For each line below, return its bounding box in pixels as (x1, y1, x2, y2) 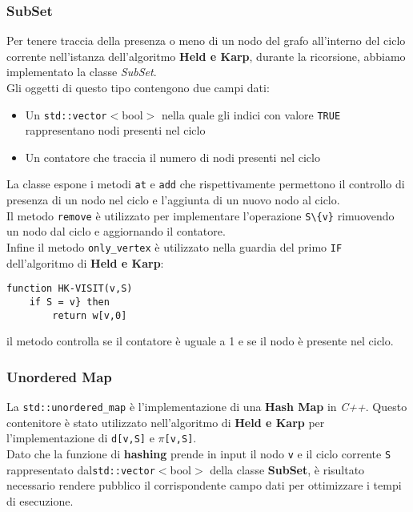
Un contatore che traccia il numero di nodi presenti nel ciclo (25, 148, 320, 165)
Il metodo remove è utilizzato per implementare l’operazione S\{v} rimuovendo (6, 207, 395, 224)
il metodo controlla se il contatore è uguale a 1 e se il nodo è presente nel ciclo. (6, 333, 394, 349)
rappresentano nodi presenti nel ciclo (25, 122, 206, 139)
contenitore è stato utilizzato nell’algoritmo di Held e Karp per (6, 413, 325, 430)
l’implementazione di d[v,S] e (6, 429, 154, 446)
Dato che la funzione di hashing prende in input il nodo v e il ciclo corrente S (6, 445, 391, 462)
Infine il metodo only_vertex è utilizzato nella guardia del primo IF (6, 238, 343, 255)
